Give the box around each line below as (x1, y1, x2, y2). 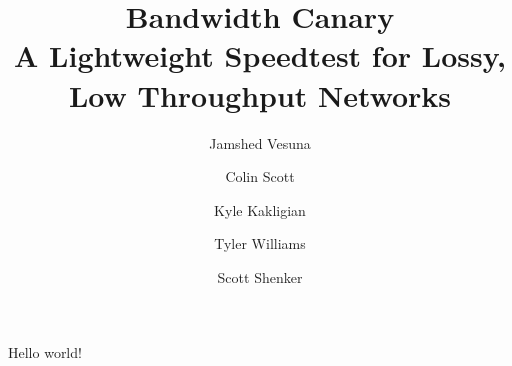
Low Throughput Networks (68, 74, 452, 115)
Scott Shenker (217, 266, 303, 287)
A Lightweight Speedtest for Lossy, (14, 35, 506, 76)
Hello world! (8, 342, 82, 363)
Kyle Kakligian (214, 199, 306, 220)
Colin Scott (225, 166, 295, 187)
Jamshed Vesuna (209, 132, 311, 153)
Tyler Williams (214, 233, 306, 254)
